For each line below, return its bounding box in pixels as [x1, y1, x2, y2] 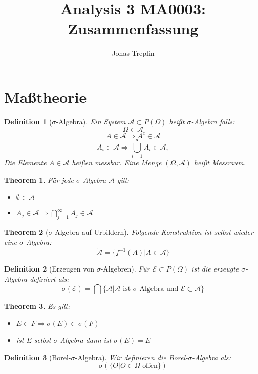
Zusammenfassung [68, 18, 199, 39]
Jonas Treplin [112, 48, 155, 58]
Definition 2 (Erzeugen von [4, 263, 95, 274]
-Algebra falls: [191, 116, 235, 127]
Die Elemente [4, 157, 47, 168]
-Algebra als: [191, 351, 231, 362]
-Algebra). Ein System [56, 116, 126, 127]
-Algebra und [137, 285, 179, 293]
